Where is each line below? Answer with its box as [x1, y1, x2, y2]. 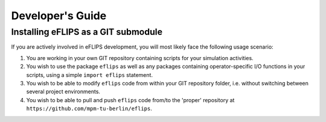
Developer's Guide [11, 9, 107, 22]
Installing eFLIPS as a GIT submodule [11, 26, 163, 37]
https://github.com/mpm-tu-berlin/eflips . [26, 105, 152, 112]
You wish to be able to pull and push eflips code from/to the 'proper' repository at [26, 96, 235, 103]
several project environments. [26, 88, 101, 96]
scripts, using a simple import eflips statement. [26, 71, 153, 78]
